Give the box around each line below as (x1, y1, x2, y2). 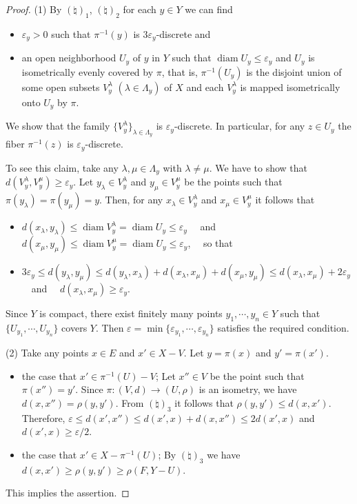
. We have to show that (209, 160, 308, 174)
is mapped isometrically (240, 79, 340, 94)
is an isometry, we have (198, 382, 297, 396)
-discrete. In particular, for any (174, 119, 305, 133)
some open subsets (21, 79, 100, 94)
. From (115, 396, 144, 410)
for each (123, 2, 156, 16)
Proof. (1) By (6, 2, 62, 16)
